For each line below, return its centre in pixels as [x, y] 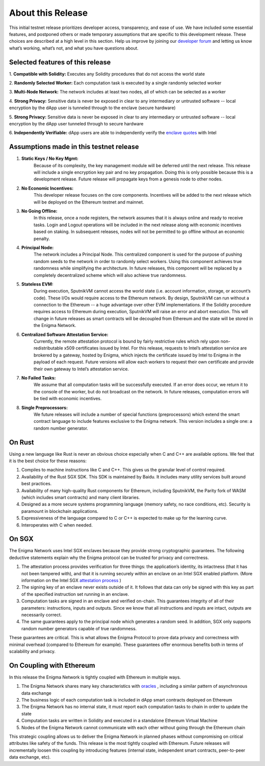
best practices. [36, 484]
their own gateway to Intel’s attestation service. [81, 369]
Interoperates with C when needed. [57, 525]
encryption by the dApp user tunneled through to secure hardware [76, 123]
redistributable [48, 348]
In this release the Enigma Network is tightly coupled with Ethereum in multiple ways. [95, 677]
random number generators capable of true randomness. [79, 628]
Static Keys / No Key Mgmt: [50, 159]
